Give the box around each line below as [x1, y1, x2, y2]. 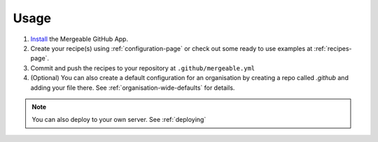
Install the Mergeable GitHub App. [30, 35, 129, 43]
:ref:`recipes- [314, 44, 352, 52]
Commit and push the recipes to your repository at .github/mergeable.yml [30, 63, 255, 72]
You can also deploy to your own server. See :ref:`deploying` [31, 116, 206, 124]
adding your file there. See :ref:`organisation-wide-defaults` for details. [30, 84, 235, 92]
